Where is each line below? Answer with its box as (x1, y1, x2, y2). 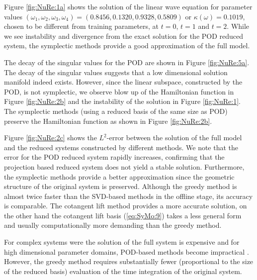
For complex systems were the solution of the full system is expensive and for (4, 237, 240, 247)
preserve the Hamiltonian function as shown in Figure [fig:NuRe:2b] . (4, 115, 212, 126)
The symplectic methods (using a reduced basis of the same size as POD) (4, 105, 228, 116)
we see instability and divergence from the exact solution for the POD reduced (4, 30, 244, 41)
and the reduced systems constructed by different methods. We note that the (4, 142, 239, 152)
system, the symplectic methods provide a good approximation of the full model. (4, 40, 250, 51)
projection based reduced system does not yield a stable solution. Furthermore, (4, 161, 245, 172)
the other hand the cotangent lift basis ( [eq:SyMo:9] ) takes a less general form (4, 210, 242, 220)
